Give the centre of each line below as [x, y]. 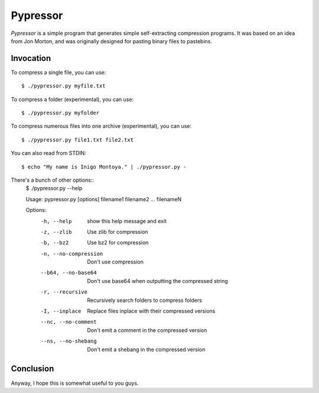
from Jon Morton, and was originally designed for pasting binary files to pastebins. [112, 41]
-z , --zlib [56, 232]
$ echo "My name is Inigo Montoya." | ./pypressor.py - [104, 167]
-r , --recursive [64, 292]
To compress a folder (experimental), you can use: [72, 99]
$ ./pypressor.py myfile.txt [64, 86]
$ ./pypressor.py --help [54, 188]
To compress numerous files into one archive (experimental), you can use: [101, 126]
